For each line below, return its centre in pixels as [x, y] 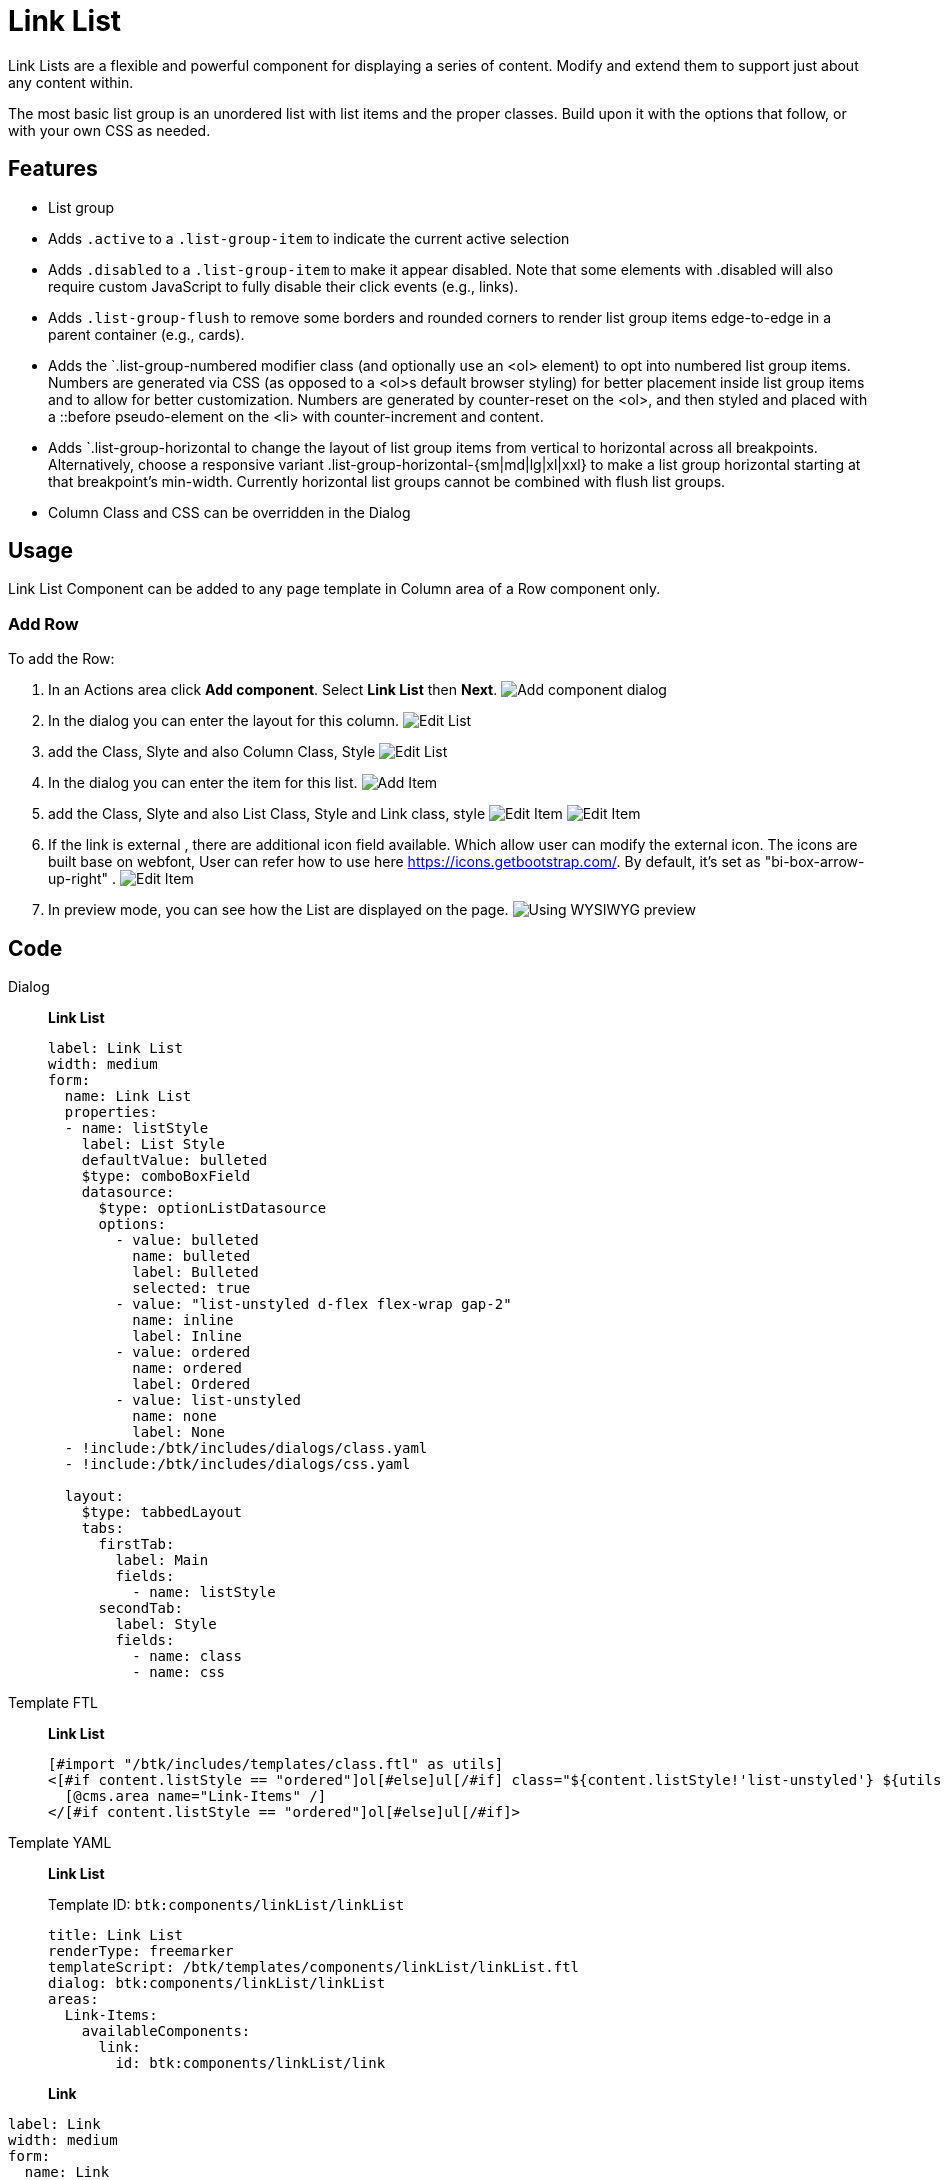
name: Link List [128, 1096]
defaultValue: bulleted [174, 1160]
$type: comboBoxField [166, 1176]
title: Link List [115, 1935]
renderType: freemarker [141, 1951]
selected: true [191, 1288]
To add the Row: [61, 659]
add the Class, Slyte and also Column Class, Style [212, 752]
